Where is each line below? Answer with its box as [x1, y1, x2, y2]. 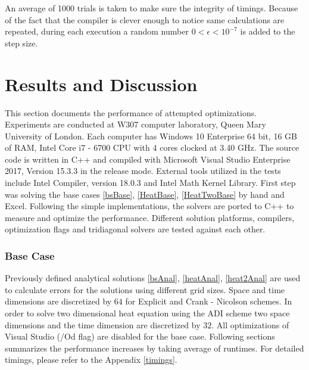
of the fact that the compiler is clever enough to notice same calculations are [5, 13, 285, 26]
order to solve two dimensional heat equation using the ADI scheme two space [5, 307, 290, 319]
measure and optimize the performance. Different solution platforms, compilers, [5, 211, 295, 223]
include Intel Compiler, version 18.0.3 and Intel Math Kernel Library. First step [5, 176, 296, 189]
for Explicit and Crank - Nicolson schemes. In [125, 295, 292, 307]
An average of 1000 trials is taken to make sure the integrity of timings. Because [5, 2, 298, 14]
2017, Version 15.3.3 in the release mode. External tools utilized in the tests [5, 164, 281, 177]
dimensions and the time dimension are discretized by [5, 318, 201, 331]
